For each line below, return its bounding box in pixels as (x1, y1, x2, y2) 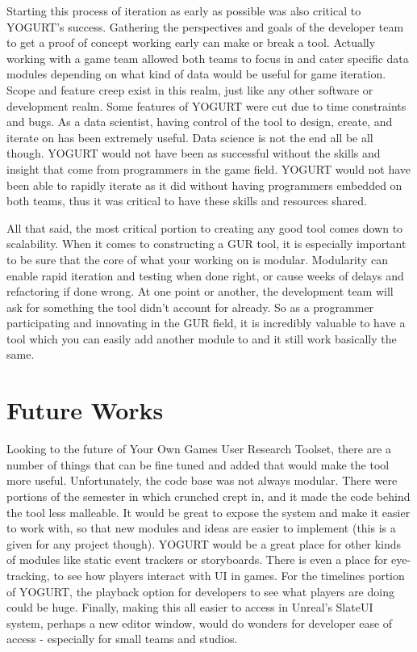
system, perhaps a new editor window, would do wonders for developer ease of (6, 614, 393, 631)
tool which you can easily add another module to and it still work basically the (6, 330, 397, 347)
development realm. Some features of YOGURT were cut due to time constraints (6, 97, 407, 114)
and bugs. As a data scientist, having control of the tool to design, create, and (6, 113, 393, 130)
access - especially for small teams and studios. (6, 630, 238, 647)
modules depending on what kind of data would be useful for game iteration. (6, 65, 386, 82)
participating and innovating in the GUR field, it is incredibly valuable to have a (6, 314, 406, 331)
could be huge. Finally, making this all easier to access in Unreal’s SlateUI (6, 599, 373, 616)
